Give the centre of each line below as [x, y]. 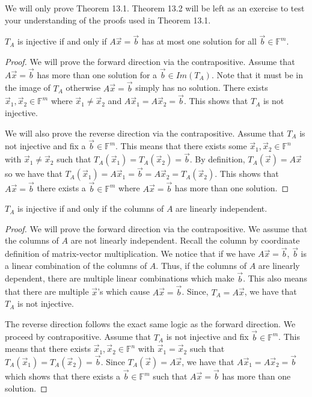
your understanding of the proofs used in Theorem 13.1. [108, 20]
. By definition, [217, 159]
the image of [28, 88]
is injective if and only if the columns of [90, 208]
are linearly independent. [222, 208]
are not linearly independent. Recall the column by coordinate [185, 240]
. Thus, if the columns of [201, 265]
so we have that [34, 174]
